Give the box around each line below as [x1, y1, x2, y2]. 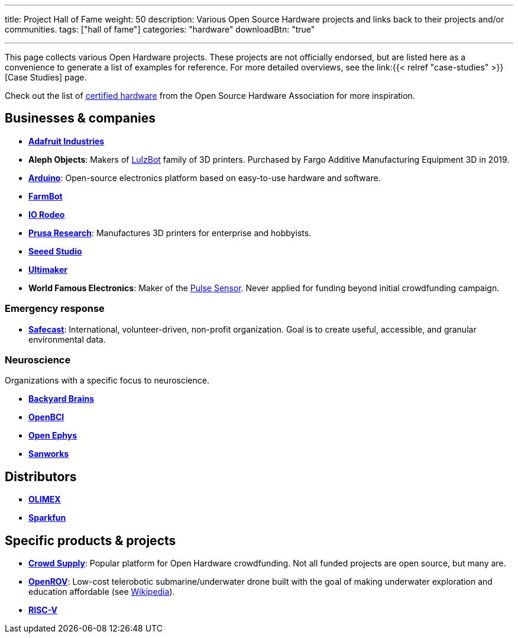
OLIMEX [28, 494, 61, 505]
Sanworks [28, 449, 69, 459]
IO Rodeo [28, 209, 65, 220]
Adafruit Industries [28, 136, 105, 146]
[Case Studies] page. [5, 72, 87, 82]
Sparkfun [28, 513, 66, 523]
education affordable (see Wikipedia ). [28, 587, 175, 597]
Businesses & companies [5, 111, 156, 126]
